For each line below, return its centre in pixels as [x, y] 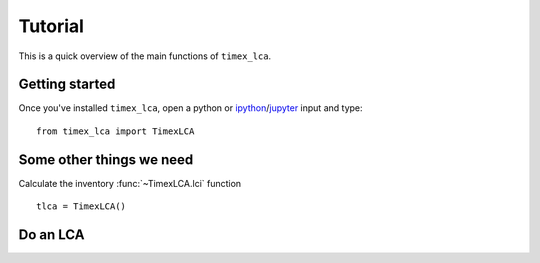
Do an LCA [51, 234]
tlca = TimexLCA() [81, 206]
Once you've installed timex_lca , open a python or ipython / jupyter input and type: [191, 108]
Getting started [67, 84]
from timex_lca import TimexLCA [115, 131]
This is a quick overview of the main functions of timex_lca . [145, 56]
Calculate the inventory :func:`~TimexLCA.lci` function [130, 183]
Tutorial [51, 26]
